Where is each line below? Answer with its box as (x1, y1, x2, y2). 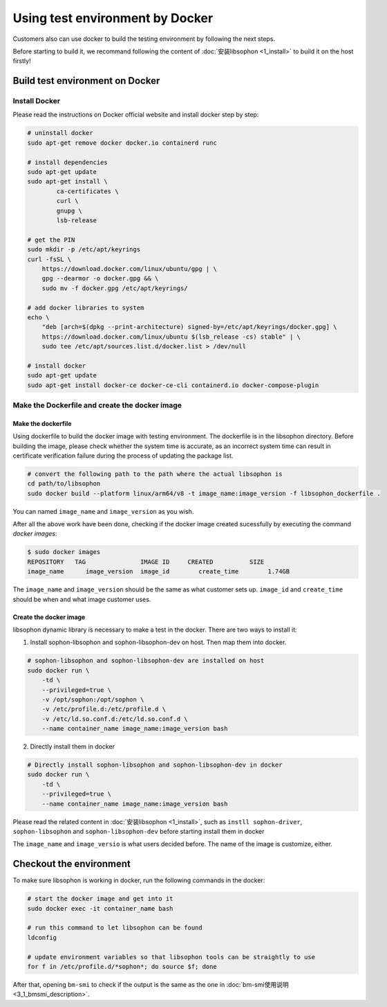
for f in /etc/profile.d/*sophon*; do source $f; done (27, 963, 217, 971)
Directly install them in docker (30, 742, 115, 751)
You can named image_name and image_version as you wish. (12, 507, 194, 515)
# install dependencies (27, 158, 108, 166)
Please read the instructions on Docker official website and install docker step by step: (12, 111, 259, 119)
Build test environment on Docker (12, 75, 160, 87)
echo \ (27, 313, 50, 321)
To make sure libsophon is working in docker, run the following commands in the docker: (12, 876, 265, 884)
